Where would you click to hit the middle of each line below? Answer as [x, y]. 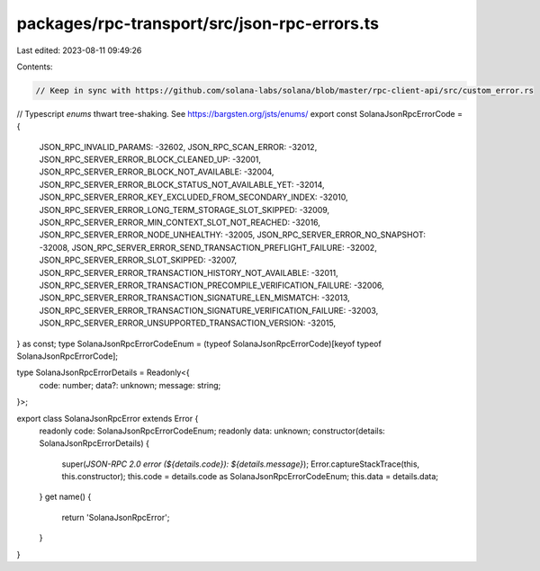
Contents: [35, 67]
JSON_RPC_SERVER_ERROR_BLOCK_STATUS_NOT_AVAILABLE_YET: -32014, [182, 184]
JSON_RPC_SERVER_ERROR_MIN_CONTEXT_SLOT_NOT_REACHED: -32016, [180, 223]
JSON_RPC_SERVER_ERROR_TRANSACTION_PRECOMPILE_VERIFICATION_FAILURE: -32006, [211, 285]
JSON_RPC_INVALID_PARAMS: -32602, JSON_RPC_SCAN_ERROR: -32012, [178, 147]
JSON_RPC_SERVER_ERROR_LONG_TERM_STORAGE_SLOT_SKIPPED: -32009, [184, 210]
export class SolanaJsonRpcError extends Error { [108, 418]
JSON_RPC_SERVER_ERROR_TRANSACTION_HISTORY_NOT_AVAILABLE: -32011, [189, 272]
